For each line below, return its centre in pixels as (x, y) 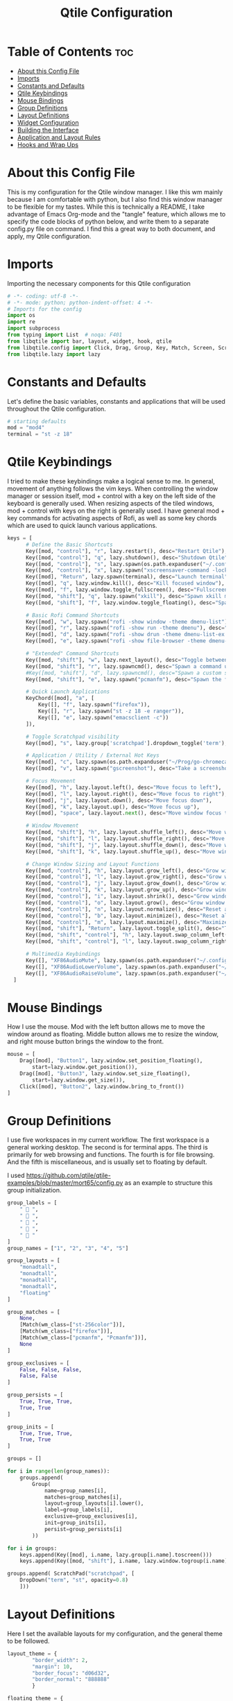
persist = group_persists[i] (83, 1529)
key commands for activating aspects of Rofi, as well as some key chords (112, 518)
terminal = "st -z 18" (40, 434)
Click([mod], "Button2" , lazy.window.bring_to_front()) (102, 1086)
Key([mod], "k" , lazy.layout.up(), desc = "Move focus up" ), (112, 807)
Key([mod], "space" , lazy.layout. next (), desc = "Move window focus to (128, 813)
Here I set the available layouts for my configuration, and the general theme (115, 1633)
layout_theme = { (32, 1653)
